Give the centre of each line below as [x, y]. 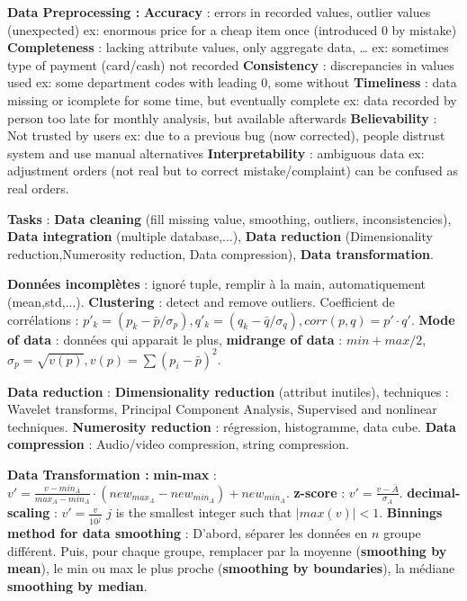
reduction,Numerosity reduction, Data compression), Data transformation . [220, 253]
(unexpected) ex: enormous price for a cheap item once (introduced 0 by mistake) [232, 29]
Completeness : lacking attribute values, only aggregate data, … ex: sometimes [228, 47]
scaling [29, 512]
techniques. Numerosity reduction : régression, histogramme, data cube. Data [232, 426]
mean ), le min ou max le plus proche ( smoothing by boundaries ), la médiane [231, 568]
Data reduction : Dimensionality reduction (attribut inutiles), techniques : [228, 391]
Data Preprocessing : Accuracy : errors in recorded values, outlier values [219, 12]
